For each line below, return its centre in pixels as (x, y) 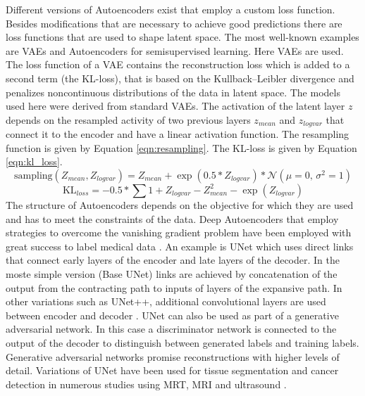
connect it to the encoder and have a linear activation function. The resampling (178, 134)
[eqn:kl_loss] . (34, 161)
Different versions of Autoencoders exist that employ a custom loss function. (171, 9)
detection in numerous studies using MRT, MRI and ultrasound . (146, 384)
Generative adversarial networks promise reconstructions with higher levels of (173, 356)
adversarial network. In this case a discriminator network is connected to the (171, 329)
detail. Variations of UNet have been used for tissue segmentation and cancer (172, 370)
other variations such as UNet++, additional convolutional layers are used (166, 301)
